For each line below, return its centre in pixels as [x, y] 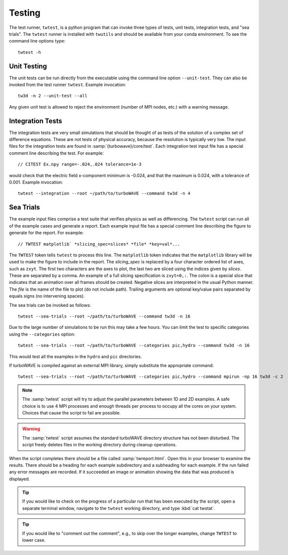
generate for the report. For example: [46, 233]
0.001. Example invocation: [36, 182]
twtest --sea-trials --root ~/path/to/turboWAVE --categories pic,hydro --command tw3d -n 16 [134, 346]
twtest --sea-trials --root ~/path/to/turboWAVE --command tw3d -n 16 [104, 316]
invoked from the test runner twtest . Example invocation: [68, 85]
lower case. [34, 540]
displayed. [20, 479]
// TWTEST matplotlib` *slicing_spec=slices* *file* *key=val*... [99, 244]
